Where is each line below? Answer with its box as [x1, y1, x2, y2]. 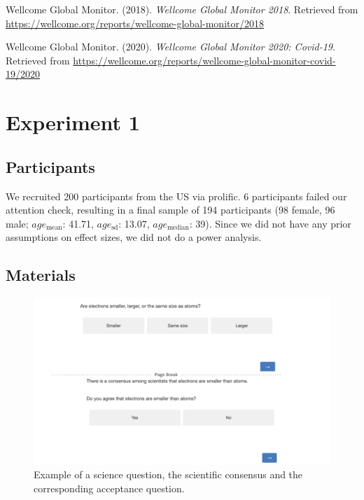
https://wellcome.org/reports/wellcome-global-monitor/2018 [6, 15, 264, 30]
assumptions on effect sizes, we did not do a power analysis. [6, 230, 262, 244]
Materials [6, 264, 76, 286]
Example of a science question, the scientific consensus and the [34, 467, 303, 482]
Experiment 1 [6, 108, 140, 137]
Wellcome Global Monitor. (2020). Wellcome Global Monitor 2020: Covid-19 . [6, 39, 335, 54]
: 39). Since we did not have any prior [189, 216, 351, 230]
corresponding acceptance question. [34, 480, 185, 495]
